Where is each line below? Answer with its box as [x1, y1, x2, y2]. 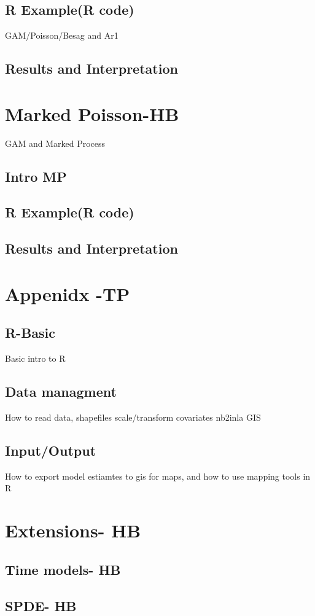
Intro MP [5, 166, 67, 185]
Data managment [5, 382, 117, 401]
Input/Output [5, 441, 96, 459]
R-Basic [5, 323, 56, 342]
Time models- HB [5, 559, 121, 579]
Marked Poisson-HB [5, 101, 179, 126]
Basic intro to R [5, 352, 66, 365]
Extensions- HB [5, 518, 141, 543]
